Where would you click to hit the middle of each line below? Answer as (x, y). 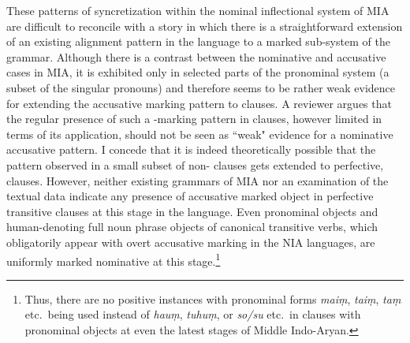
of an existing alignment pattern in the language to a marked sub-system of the (198, 41)
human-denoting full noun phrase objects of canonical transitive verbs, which (192, 227)
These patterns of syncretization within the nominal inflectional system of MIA (198, 10)
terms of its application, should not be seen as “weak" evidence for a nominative (200, 134)
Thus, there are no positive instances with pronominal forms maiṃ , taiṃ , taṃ (213, 298)
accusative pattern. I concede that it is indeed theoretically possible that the (191, 149)
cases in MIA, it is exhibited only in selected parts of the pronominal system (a (198, 72)
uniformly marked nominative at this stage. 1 (114, 259)
